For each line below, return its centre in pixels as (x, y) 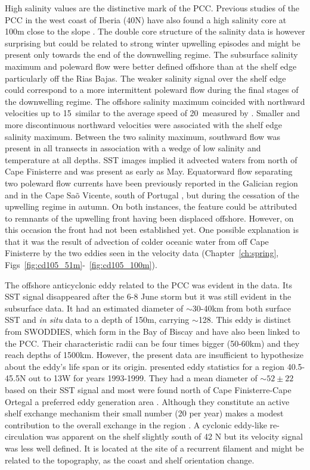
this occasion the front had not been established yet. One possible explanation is (152, 230)
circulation (24, 436)
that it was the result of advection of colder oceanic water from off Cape (137, 241)
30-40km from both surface (241, 308)
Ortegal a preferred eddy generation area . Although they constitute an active (147, 401)
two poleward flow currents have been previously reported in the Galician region (151, 183)
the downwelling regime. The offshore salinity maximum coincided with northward (155, 101)
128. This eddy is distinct (245, 320)
